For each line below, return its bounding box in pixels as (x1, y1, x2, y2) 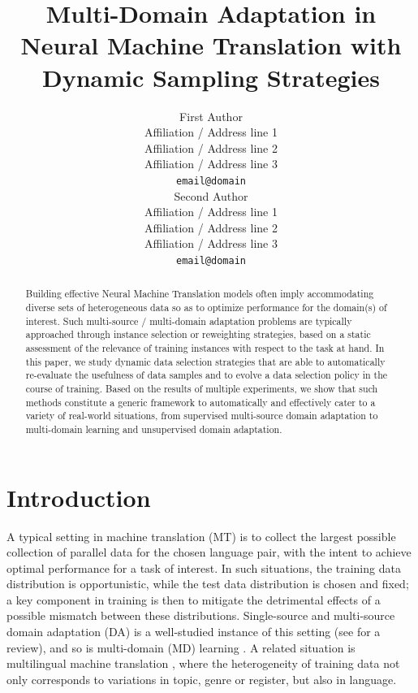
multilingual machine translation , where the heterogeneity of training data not (6, 655, 400, 672)
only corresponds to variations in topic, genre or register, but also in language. (6, 670, 397, 687)
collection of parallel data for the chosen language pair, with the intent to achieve (6, 544, 412, 561)
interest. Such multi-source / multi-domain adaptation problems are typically (25, 314, 352, 327)
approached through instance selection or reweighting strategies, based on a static (25, 327, 371, 341)
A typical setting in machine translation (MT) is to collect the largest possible (6, 527, 396, 544)
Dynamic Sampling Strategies (42, 60, 380, 93)
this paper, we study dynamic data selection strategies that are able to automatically (25, 354, 386, 368)
